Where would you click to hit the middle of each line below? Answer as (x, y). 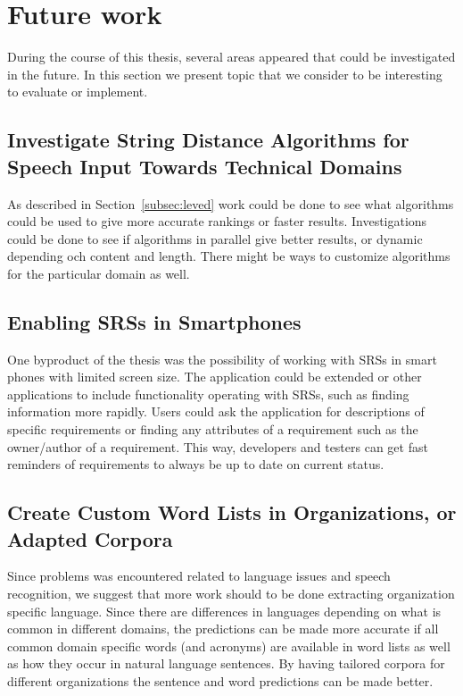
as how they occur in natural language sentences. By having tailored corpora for (226, 663)
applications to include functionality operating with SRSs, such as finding (208, 394)
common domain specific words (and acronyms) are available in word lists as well (229, 646)
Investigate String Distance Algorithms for (208, 140)
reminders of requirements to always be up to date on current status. (196, 464)
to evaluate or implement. (78, 92)
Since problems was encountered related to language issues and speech (199, 576)
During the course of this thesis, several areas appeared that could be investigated (231, 57)
